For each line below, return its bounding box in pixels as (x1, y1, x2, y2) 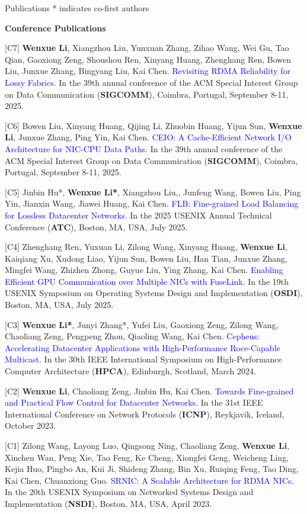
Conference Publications (5, 21, 106, 34)
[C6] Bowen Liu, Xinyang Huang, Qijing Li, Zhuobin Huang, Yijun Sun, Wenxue (5, 119, 302, 131)
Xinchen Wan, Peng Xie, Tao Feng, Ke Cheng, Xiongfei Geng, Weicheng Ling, (5, 451, 289, 463)
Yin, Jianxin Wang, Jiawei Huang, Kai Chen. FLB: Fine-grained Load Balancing (5, 197, 299, 210)
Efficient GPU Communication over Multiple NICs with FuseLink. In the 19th (5, 275, 289, 287)
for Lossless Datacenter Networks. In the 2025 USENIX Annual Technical (5, 208, 272, 221)
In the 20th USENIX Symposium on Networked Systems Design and (5, 486, 254, 498)
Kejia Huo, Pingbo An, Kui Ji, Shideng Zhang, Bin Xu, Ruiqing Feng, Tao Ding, (5, 462, 299, 475)
